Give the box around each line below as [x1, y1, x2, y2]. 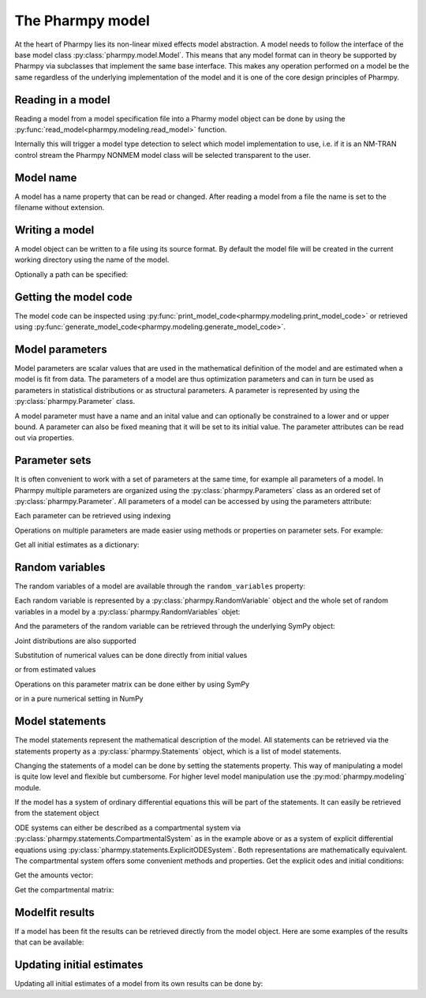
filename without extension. [14, 203, 105, 212]
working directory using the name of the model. [14, 255, 170, 264]
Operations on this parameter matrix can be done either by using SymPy [14, 679, 250, 689]
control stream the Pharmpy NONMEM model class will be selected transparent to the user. [14, 150, 311, 159]
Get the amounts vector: [14, 870, 94, 880]
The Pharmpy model [14, 12, 150, 29]
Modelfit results [14, 906, 95, 919]
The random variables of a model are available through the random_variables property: [14, 581, 305, 591]
